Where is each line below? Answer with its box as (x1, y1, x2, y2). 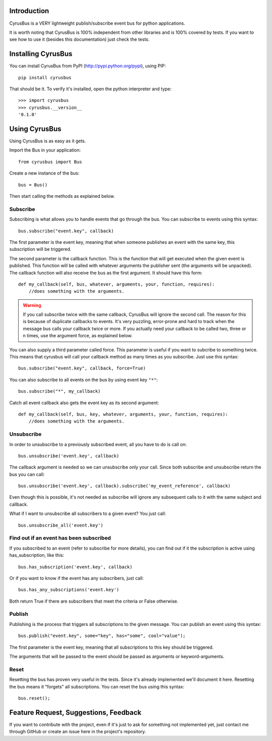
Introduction (9, 7, 49, 15)
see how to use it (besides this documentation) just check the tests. (9, 36, 150, 42)
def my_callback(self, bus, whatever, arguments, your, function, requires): (18, 281, 215, 287)
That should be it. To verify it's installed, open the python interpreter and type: (9, 86, 172, 92)
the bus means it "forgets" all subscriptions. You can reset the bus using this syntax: (9, 683, 185, 690)
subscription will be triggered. (9, 246, 72, 252)
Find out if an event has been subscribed (9, 535, 111, 542)
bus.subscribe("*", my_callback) (18, 389, 101, 394)
